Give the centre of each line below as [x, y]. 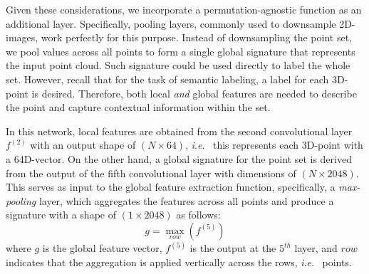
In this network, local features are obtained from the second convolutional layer [179, 131]
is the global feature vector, [102, 248]
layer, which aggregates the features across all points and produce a [186, 200]
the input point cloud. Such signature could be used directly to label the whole [178, 65]
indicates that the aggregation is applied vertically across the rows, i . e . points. [179, 262]
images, [22, 37]
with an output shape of [83, 145]
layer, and [316, 248]
